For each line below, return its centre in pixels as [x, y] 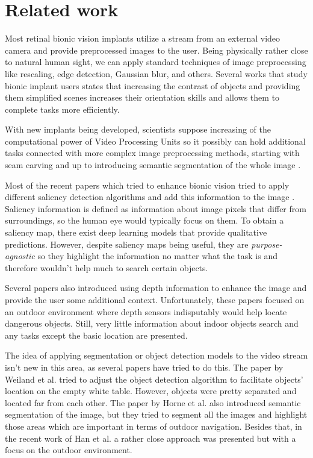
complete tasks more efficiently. [62, 109]
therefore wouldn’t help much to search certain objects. [107, 267]
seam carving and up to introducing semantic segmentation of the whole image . [153, 165]
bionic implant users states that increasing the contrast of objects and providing [153, 85]
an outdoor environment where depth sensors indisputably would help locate [146, 311]
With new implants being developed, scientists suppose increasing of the [138, 129]
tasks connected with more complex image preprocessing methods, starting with [152, 153]
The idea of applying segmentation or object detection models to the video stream [156, 355]
